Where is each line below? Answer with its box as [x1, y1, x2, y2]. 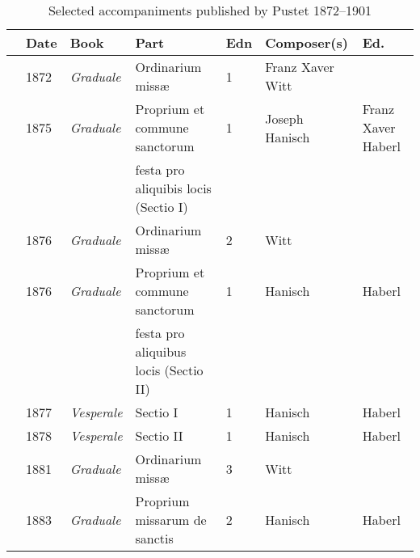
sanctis [135, 529, 174, 547]
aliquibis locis [135, 179, 212, 197]
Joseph [265, 108, 304, 128]
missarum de [135, 510, 207, 529]
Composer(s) [265, 33, 348, 52]
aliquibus [135, 342, 187, 361]
